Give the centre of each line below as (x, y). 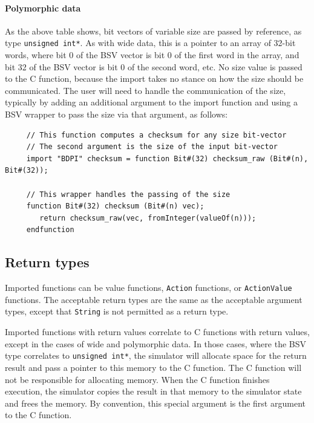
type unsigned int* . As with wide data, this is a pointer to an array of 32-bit (150, 43)
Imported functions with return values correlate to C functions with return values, (157, 332)
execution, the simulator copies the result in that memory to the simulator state (153, 391)
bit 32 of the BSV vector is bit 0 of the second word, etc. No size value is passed (154, 66)
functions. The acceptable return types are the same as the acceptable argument (154, 299)
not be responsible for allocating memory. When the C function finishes (137, 379)
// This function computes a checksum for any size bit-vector (156, 135)
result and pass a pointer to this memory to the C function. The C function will (153, 367)
